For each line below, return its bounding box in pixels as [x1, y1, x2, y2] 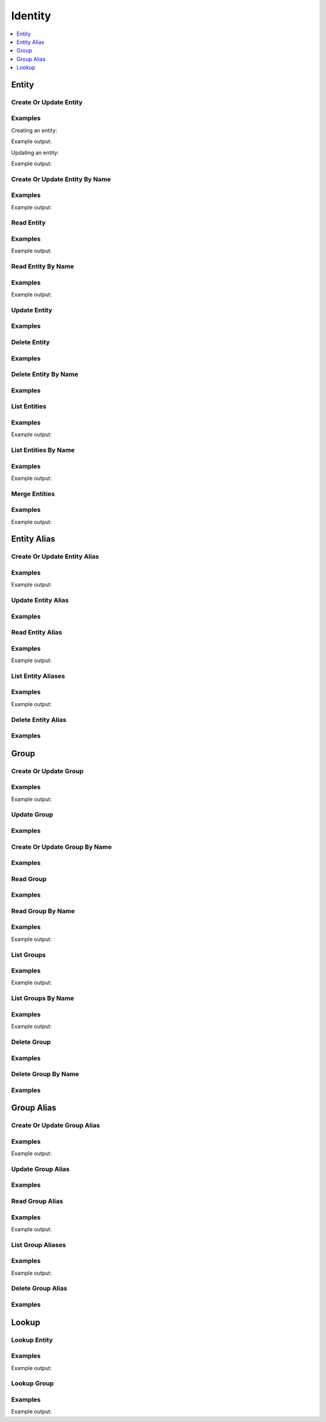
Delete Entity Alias [11, 715, 66, 724]
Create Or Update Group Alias [11, 1121, 100, 1130]
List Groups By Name [11, 994, 75, 1003]
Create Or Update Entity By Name [11, 175, 111, 183]
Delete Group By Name [11, 1070, 80, 1079]
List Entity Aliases [11, 672, 65, 680]
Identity [11, 9, 51, 22]
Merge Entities [11, 489, 56, 498]
